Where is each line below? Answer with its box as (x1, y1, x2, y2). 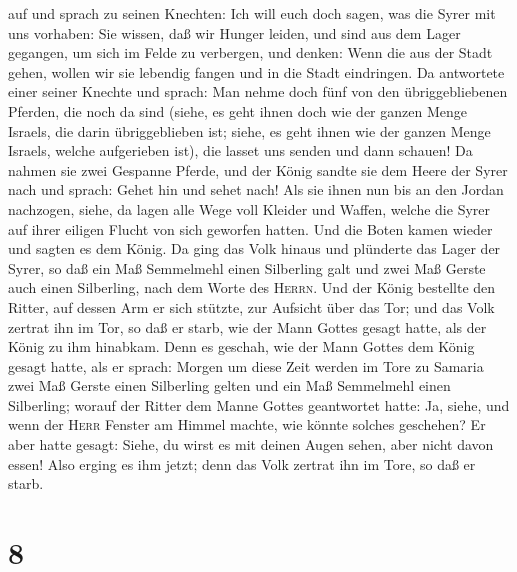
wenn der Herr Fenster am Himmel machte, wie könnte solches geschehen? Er (8, 414, 486, 435)
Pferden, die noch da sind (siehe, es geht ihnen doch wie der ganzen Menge (8, 100, 467, 121)
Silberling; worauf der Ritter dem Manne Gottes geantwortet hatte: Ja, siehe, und (8, 394, 510, 415)
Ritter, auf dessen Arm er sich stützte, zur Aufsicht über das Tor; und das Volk (8, 296, 495, 317)
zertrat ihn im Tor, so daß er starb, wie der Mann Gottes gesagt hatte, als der (8, 316, 487, 337)
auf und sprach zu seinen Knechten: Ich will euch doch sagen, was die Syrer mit (8, 3, 496, 23)
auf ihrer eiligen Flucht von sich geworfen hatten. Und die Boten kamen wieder (8, 218, 493, 239)
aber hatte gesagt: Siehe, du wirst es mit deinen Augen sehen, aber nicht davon (8, 434, 494, 455)
